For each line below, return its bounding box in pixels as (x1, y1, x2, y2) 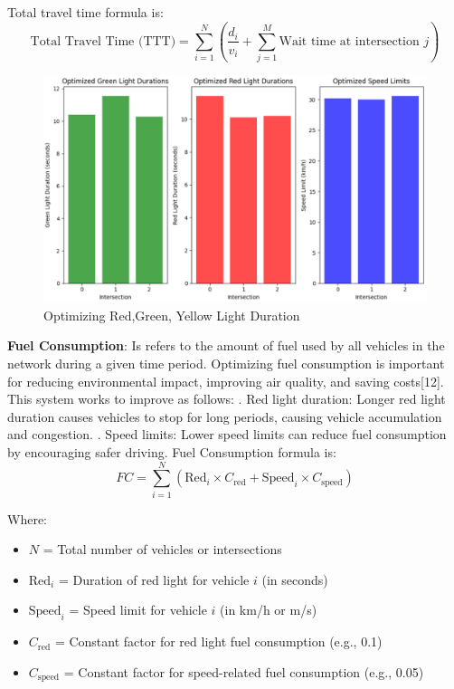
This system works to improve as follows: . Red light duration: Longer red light (7, 389, 446, 408)
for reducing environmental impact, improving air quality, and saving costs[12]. (7, 371, 444, 390)
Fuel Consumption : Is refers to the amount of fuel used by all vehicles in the (7, 336, 445, 355)
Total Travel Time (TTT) (30, 34, 176, 48)
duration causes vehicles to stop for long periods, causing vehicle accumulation (7, 407, 442, 426)
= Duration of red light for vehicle (58, 569, 250, 589)
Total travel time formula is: (7, 3, 164, 21)
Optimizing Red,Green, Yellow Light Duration (43, 305, 300, 324)
